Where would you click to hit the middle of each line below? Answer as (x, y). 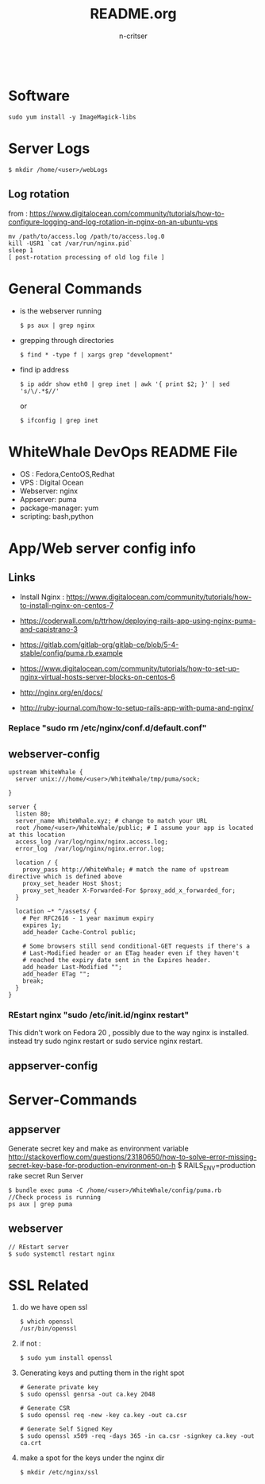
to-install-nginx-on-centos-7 (66, 605)
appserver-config (53, 1066)
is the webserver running (60, 310)
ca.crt (31, 1443)
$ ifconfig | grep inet (59, 420)
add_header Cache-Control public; (79, 933)
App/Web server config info (102, 548)
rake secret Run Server (46, 1175)
